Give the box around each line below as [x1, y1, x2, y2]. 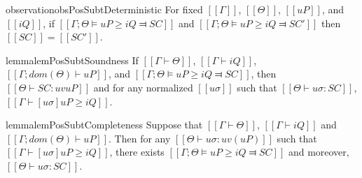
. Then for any [109, 131, 171, 145]
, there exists [109, 144, 165, 159]
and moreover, [288, 144, 349, 159]
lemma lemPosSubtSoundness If [6, 52, 139, 67]
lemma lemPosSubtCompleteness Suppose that [6, 117, 203, 132]
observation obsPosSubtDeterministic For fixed [6, 2, 203, 16]
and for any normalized [93, 80, 193, 94]
